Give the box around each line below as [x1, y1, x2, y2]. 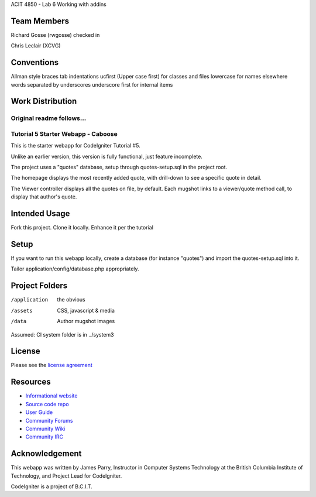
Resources [11, 377, 51, 387]
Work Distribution [11, 97, 77, 107]
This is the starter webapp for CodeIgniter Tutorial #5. [11, 142, 140, 149]
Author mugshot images [57, 318, 115, 325]
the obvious [57, 296, 85, 303]
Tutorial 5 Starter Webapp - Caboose [11, 129, 118, 138]
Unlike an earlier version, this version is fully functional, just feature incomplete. [11, 153, 203, 160]
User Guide [25, 409, 53, 416]
